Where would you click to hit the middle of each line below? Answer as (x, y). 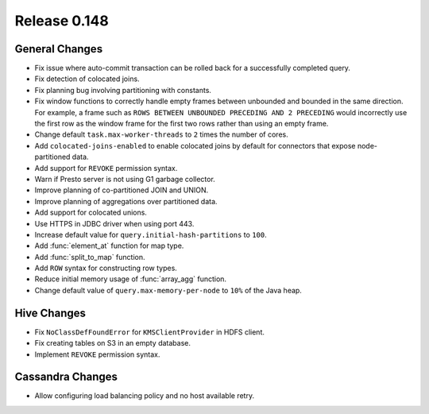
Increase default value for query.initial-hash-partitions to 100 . (151, 234)
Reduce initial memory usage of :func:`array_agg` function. (130, 279)
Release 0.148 (62, 21)
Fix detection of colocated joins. (87, 79)
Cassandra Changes (66, 377)
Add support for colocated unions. (91, 213)
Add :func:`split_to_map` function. (90, 257)
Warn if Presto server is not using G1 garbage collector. (125, 179)
